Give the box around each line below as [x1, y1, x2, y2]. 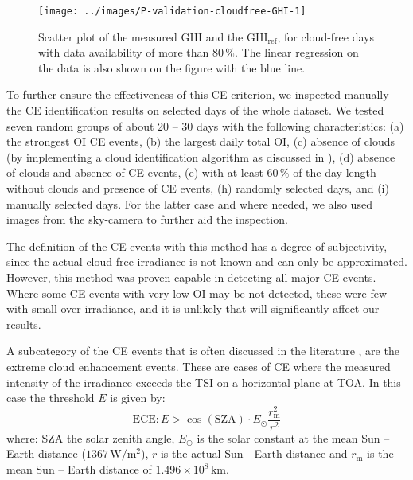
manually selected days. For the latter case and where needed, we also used [6, 195, 372, 212]
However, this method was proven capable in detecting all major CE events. [6, 268, 376, 285]
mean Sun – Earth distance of [6, 461, 152, 478]
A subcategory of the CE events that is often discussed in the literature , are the [6, 342, 399, 359]
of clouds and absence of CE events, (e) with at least [6, 164, 263, 181]
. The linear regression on [235, 44, 359, 60]
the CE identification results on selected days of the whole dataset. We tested [6, 102, 384, 119]
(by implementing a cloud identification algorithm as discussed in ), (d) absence [6, 148, 395, 165]
